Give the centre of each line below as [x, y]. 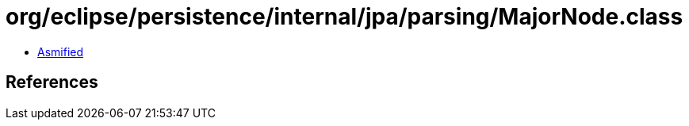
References [52, 82]
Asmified [61, 52]
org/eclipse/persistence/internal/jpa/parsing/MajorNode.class [344, 17]
